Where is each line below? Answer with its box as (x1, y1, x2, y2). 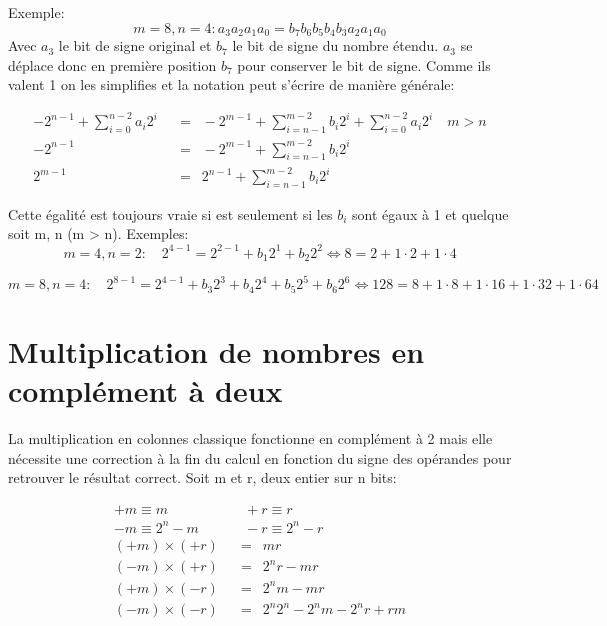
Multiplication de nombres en (8, 331, 425, 372)
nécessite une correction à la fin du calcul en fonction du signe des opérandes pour (8, 447, 512, 468)
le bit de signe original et (58, 35, 212, 56)
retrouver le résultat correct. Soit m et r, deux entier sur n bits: (8, 467, 397, 488)
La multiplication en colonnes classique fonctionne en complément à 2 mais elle (8, 428, 493, 449)
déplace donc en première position (8, 54, 217, 75)
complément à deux (8, 370, 283, 411)
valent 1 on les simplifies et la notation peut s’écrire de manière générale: (8, 74, 455, 95)
